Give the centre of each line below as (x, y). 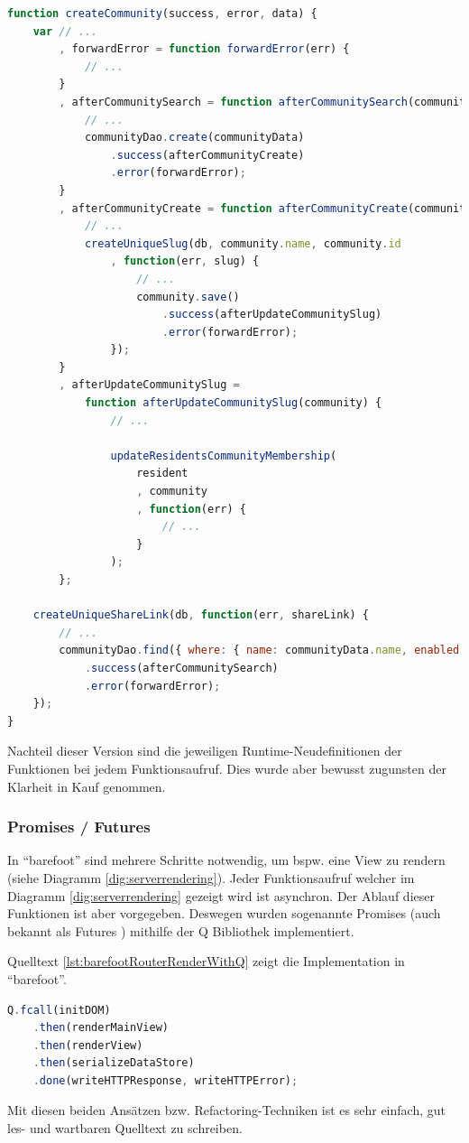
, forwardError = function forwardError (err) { (204, 49)
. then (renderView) (88, 1045)
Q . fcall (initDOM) (59, 1010)
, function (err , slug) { (185, 261)
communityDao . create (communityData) (194, 138)
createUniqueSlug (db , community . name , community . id (243, 243)
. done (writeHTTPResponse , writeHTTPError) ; (166, 1080)
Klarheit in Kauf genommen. (87, 786)
